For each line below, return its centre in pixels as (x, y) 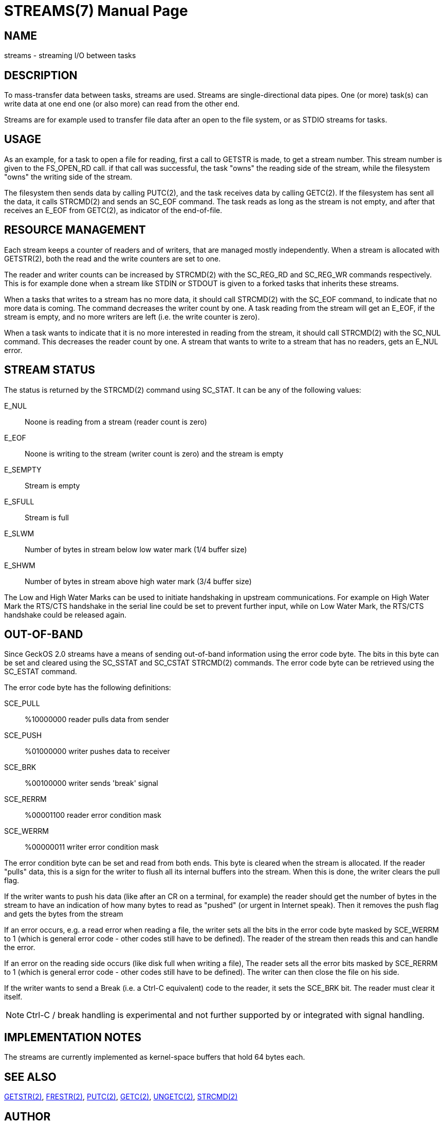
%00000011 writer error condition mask (92, 847)
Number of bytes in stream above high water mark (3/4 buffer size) (138, 581)
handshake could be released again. (66, 615)
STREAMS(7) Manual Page (96, 11)
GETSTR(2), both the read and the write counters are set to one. (113, 258)
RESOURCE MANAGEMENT (75, 230)
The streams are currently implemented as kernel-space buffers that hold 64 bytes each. (155, 1057)
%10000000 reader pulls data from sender (97, 720)
